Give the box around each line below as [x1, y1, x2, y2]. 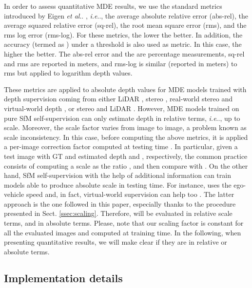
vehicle [4, 189, 24, 199]
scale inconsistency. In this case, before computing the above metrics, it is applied [4, 132, 248, 142]
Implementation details [4, 270, 123, 285]
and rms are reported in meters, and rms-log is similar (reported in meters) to [4, 58, 237, 68]
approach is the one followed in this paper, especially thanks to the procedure [4, 198, 236, 209]
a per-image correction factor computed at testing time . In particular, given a [4, 141, 238, 152]
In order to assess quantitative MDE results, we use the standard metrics [4, 1, 222, 11]
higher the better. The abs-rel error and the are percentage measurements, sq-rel [4, 48, 245, 58]
